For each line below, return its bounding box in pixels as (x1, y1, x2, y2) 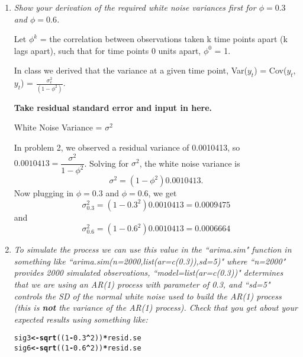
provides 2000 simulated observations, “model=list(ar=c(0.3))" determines (14, 266, 283, 279)
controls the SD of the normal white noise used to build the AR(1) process (14, 289, 282, 302)
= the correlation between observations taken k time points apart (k (40, 33, 288, 45)
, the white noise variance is (139, 157, 240, 169)
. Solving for (84, 157, 129, 169)
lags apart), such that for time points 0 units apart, (14, 44, 201, 56)
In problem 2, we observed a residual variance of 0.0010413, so (14, 141, 240, 153)
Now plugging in (14, 187, 74, 199)
